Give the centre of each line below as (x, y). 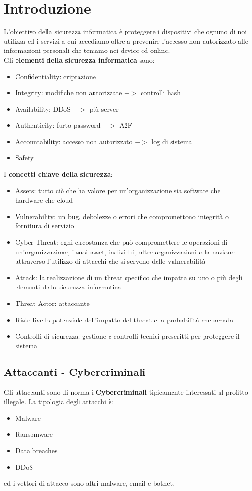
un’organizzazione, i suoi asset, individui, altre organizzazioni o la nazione (125, 251)
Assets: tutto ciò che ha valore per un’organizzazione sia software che (118, 190)
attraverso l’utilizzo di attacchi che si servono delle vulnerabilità (110, 261)
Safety (24, 158)
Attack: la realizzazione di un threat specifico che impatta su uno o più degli (129, 277)
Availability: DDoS (43, 109)
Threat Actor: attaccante (52, 303)
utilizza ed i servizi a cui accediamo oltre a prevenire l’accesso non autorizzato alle (126, 41)
